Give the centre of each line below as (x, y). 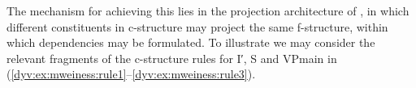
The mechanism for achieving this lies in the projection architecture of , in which (208, 10)
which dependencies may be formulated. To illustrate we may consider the (191, 42)
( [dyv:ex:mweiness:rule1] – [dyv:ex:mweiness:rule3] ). (131, 74)
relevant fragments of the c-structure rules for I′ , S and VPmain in (172, 58)
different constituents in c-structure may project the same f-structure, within (197, 26)
